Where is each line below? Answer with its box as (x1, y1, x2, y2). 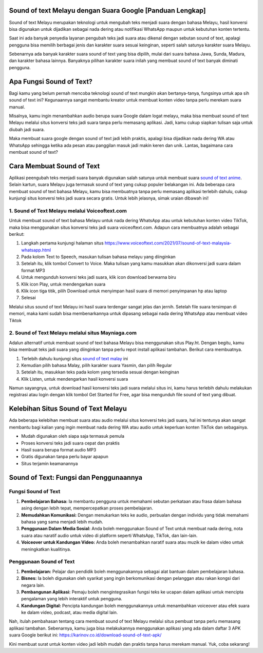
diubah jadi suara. (9, 126, 45, 132)
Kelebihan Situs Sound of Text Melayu (9, 405, 127, 413)
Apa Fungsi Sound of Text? (9, 77, 93, 85)
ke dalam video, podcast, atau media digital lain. (21, 610, 118, 615)
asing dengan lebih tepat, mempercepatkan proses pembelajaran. (21, 505, 153, 511)
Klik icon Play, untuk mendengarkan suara (21, 281, 106, 287)
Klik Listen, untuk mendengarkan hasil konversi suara (21, 376, 129, 382)
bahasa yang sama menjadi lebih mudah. (21, 519, 103, 525)
